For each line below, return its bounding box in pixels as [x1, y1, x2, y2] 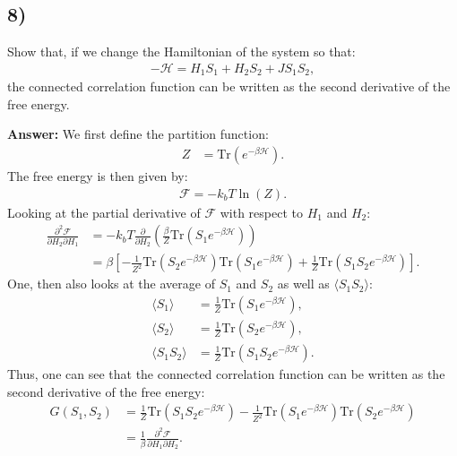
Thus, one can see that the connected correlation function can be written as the [7, 365, 445, 383]
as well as [277, 274, 330, 293]
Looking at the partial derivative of [7, 202, 201, 221]
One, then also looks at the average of [7, 274, 215, 293]
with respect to [220, 202, 303, 221]
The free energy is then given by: [7, 167, 188, 185]
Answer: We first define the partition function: [7, 125, 269, 143]
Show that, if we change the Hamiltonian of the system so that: [7, 42, 356, 61]
